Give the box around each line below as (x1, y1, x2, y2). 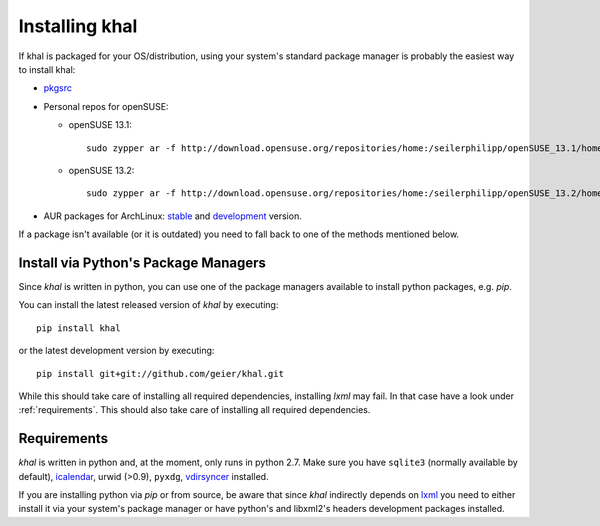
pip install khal (36, 322, 121, 334)
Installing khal (18, 15, 138, 37)
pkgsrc (43, 82, 72, 94)
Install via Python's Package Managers (18, 254, 267, 271)
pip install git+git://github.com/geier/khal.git (36, 368, 285, 379)
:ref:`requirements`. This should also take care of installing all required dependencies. (18, 404, 371, 416)
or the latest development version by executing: (18, 345, 215, 357)
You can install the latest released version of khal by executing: (18, 299, 279, 311)
